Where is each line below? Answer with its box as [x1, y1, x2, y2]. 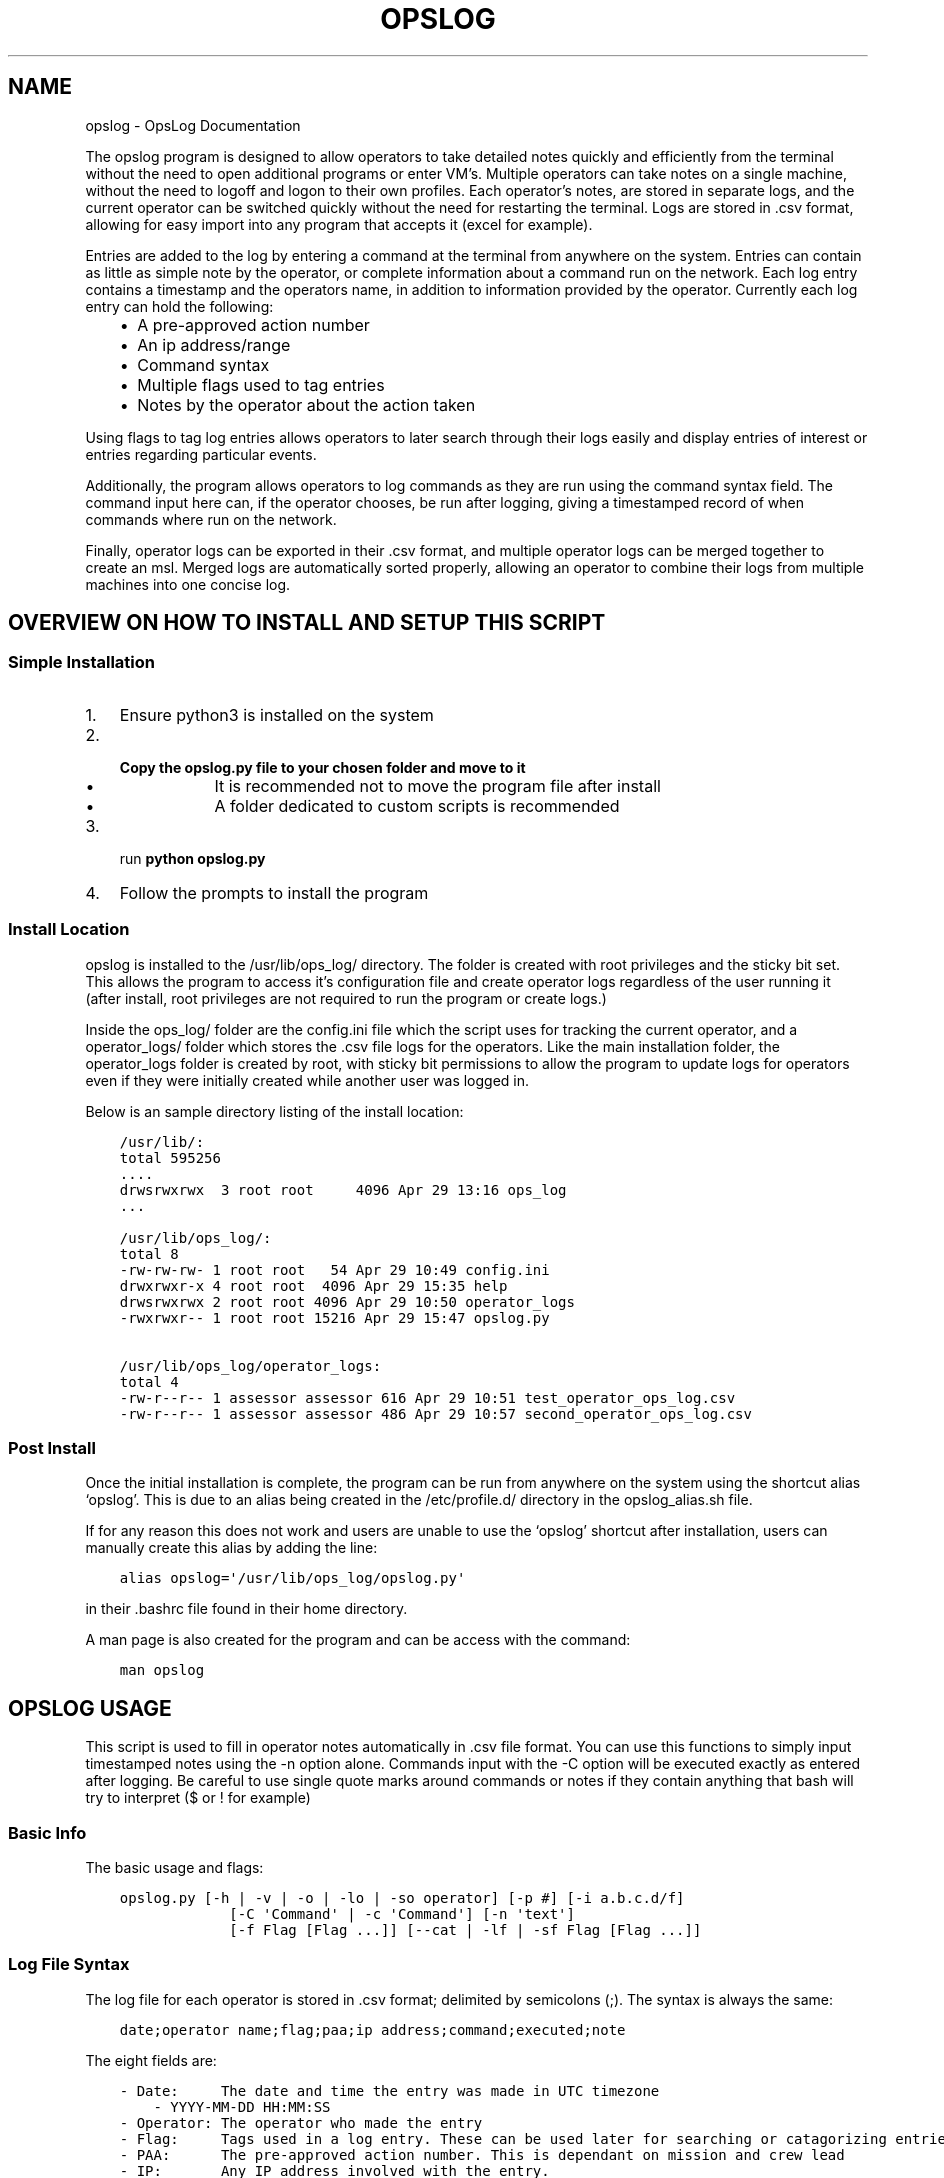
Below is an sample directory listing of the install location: [85, 1102, 464, 1120]
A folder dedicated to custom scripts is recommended [214, 795, 620, 816]
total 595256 [119, 1149, 221, 1166]
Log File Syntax [8, 1954, 130, 1975]
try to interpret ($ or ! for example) [85, 1789, 311, 1807]
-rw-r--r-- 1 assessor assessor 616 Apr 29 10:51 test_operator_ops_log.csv [119, 1389, 736, 1406]
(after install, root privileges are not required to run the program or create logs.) [85, 989, 607, 1007]
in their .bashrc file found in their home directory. [85, 1600, 408, 1618]
